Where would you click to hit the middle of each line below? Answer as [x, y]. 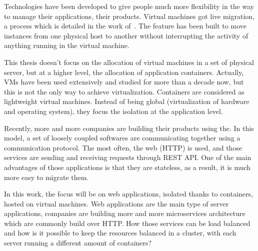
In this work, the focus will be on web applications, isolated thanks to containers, [128, 194]
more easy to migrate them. [46, 177]
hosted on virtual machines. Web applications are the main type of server [116, 203]
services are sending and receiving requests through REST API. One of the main [128, 157]
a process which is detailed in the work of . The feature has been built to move [125, 26]
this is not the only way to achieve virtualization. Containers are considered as [124, 91]
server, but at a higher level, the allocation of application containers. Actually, [124, 72]
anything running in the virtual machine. [67, 45]
